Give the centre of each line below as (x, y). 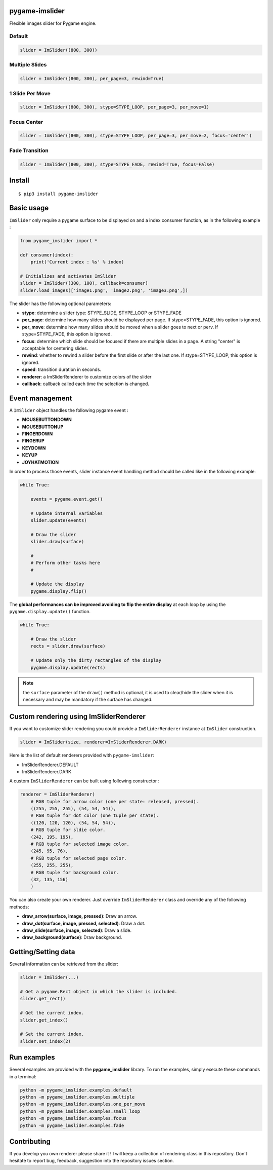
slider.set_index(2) (45, 1041)
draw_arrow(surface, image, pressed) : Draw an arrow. (80, 916)
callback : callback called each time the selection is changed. (85, 384)
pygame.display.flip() (59, 591)
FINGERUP (33, 441)
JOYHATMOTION (40, 462)
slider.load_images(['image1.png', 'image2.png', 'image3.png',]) (104, 290)
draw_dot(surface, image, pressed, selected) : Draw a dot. (84, 923)
